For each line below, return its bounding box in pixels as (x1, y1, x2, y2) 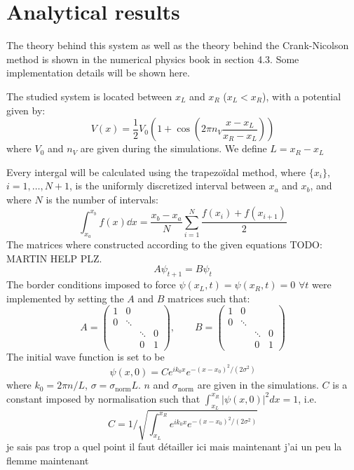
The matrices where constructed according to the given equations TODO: (6, 237, 322, 252)
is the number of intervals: (46, 192, 158, 206)
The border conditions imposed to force (6, 277, 176, 292)
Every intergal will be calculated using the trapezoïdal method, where (6, 164, 306, 179)
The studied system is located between (6, 88, 172, 103)
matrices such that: (168, 290, 250, 305)
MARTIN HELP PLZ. (6, 250, 102, 265)
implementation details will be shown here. (6, 65, 190, 80)
